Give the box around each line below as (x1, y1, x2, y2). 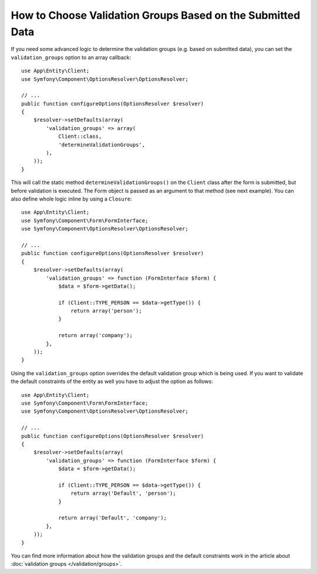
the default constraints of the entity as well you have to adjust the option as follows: (11, 378, 214, 385)
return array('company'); (58, 332, 133, 339)
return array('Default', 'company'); (58, 515, 167, 521)
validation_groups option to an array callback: (11, 53, 131, 61)
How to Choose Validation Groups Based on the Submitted (11, 9, 301, 22)
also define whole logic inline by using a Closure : (11, 195, 132, 202)
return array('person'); (70, 308, 142, 314)
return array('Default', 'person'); (70, 490, 176, 497)
